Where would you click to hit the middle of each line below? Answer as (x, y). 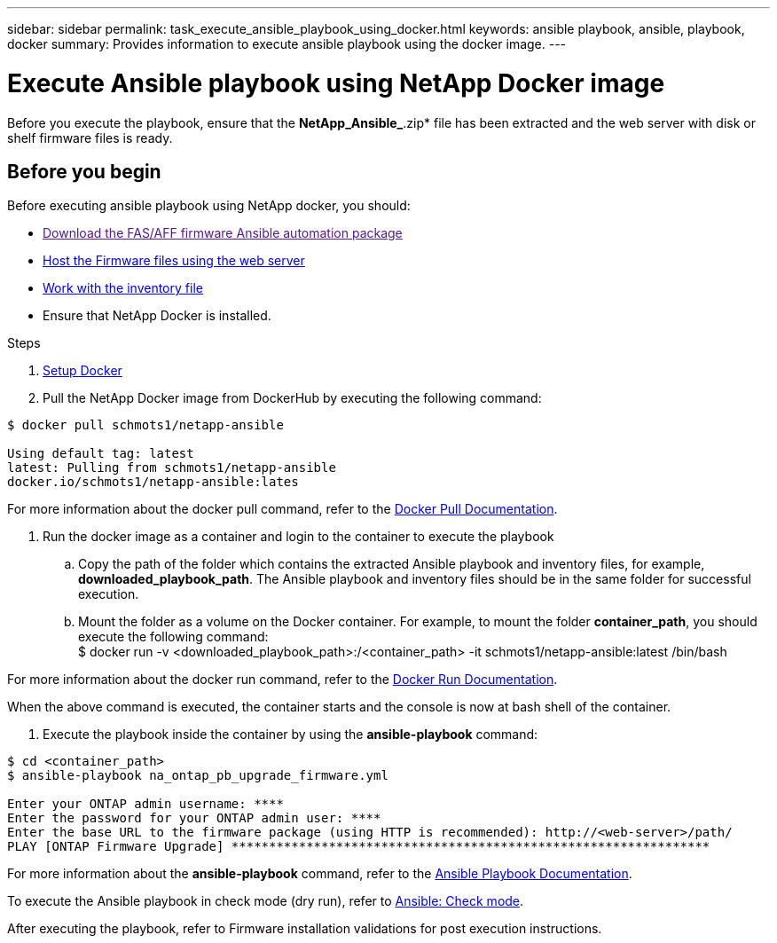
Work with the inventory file (123, 288)
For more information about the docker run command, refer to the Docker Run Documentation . (283, 680)
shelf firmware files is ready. (90, 138)
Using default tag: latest (101, 454)
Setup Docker (82, 371)
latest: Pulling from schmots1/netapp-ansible (172, 468)
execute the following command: (173, 637)
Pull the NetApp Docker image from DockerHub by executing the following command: (292, 398)
